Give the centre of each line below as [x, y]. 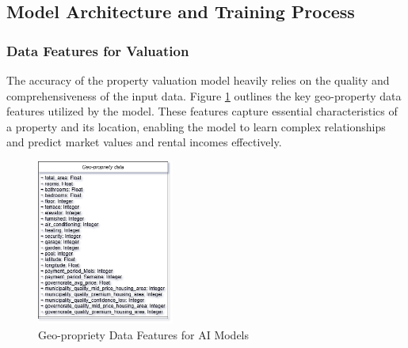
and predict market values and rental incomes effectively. [144, 142]
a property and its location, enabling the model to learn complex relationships [196, 126]
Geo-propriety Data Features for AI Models [144, 334]
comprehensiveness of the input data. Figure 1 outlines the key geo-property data [204, 95]
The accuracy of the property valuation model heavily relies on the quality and [198, 80]
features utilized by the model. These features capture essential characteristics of [202, 111]
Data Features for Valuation [98, 50]
